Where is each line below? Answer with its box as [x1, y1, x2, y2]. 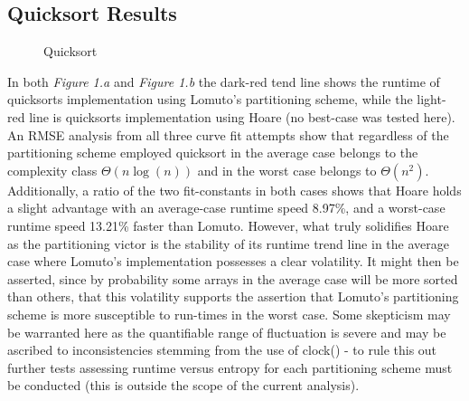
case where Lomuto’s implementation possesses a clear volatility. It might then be [7, 252, 459, 271]
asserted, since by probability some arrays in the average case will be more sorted [7, 269, 458, 288]
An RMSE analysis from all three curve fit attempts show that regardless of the [7, 125, 449, 144]
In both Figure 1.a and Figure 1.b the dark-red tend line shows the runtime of [7, 72, 440, 91]
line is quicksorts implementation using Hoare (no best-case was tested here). [29, 107, 455, 126]
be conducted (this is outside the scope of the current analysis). [7, 376, 360, 395]
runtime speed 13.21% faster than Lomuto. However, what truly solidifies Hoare [7, 215, 449, 234]
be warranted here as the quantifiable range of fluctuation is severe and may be [7, 322, 446, 341]
